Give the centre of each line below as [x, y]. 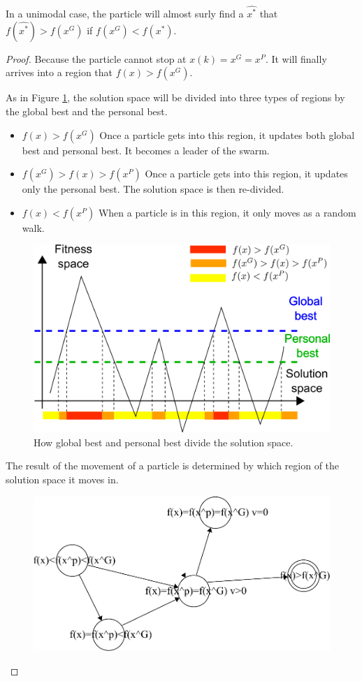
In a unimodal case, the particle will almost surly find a [125, 14]
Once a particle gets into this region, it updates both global [227, 134]
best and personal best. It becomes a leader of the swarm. [146, 150]
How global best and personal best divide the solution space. [164, 442]
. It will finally [296, 58]
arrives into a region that [59, 72]
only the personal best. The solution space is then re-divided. [153, 189]
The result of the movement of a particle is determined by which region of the [173, 466]
